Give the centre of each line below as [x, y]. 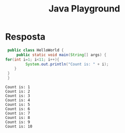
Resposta [25, 37]
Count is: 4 [18, 100]
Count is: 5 [18, 105]
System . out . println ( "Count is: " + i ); [67, 64]
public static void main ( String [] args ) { [61, 55]
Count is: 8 [18, 118]
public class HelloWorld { [36, 50]
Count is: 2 [18, 91]
